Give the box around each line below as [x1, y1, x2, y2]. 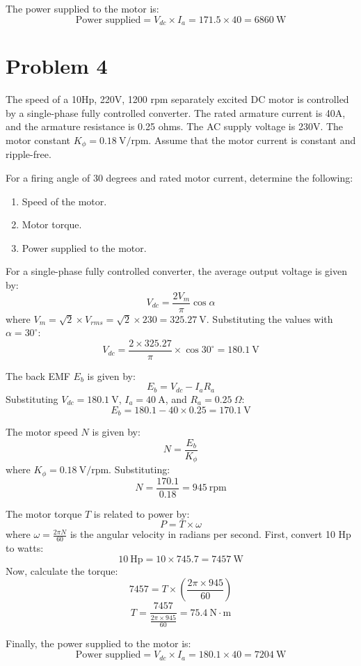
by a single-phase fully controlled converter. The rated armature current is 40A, [6, 105, 346, 120]
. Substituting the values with [206, 311, 333, 326]
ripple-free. [6, 147, 51, 161]
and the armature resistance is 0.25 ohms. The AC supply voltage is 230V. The [6, 119, 344, 134]
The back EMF [6, 368, 70, 383]
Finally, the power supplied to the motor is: [6, 636, 191, 651]
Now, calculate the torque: [6, 563, 118, 578]
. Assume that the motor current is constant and [148, 132, 356, 147]
